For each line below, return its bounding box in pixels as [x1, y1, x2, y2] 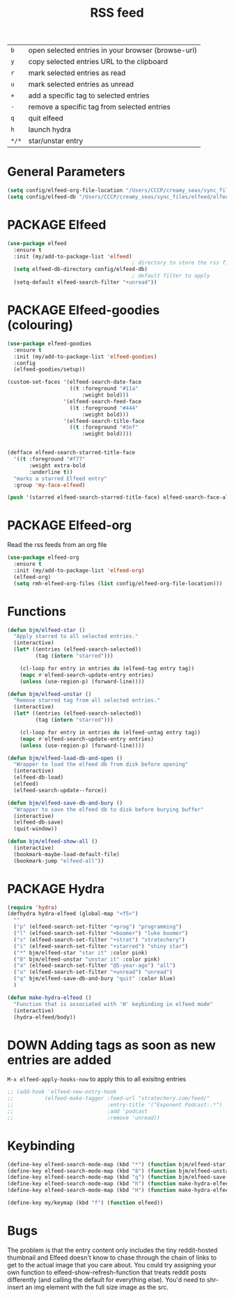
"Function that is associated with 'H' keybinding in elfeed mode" [13, 1000, 214, 1007]
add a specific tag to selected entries [28, 91, 150, 100]
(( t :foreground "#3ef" [69, 424, 139, 431]
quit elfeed [28, 114, 64, 123]
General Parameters [7, 164, 125, 180]
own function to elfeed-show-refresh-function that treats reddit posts [7, 1268, 207, 1276]
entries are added [7, 1052, 111, 1067]
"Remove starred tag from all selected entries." [13, 697, 160, 704]
